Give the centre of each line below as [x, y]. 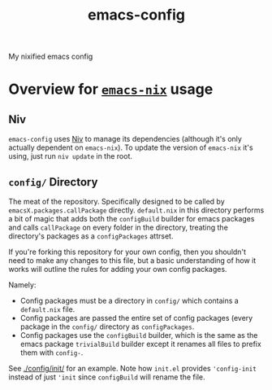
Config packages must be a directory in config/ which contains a [130, 300]
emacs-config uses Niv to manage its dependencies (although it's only [125, 139]
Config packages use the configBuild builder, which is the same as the [139, 335]
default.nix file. [47, 309]
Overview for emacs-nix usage [111, 89]
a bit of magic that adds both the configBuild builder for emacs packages [132, 219]
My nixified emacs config [51, 57]
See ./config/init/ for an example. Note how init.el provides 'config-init [133, 368]
